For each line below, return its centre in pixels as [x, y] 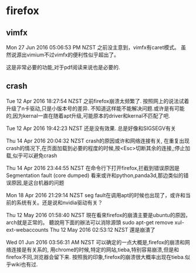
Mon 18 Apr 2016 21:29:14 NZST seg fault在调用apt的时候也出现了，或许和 [96, 195]
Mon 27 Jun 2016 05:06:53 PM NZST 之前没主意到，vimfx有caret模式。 [93, 47]
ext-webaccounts [27, 229]
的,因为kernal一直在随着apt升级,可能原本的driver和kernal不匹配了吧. [88, 115]
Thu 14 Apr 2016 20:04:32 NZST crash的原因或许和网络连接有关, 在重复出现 [98, 141]
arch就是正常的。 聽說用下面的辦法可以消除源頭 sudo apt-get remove [90, 222]
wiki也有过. [24, 264]
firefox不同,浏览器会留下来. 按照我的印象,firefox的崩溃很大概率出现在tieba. [96, 257]
